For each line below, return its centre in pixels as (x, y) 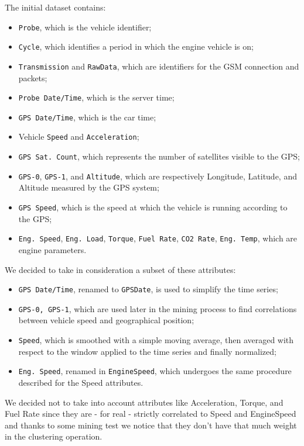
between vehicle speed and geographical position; (106, 320)
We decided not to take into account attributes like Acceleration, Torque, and (144, 402)
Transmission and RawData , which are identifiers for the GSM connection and (159, 66)
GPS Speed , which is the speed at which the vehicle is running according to (153, 207)
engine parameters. (52, 249)
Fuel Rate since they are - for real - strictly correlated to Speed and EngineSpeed (151, 414)
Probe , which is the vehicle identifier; (85, 27)
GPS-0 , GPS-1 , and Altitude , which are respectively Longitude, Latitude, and (158, 176)
